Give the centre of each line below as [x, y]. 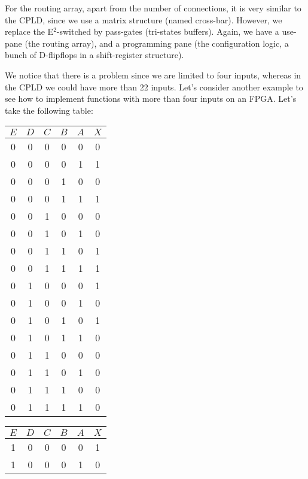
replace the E [29, 31]
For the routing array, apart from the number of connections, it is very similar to [153, 8]
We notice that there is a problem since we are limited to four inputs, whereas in [153, 75]
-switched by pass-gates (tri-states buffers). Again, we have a [168, 31]
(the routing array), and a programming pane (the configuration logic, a [157, 43]
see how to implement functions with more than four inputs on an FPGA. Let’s [151, 98]
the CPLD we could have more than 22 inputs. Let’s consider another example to [154, 87]
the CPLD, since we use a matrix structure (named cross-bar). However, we [144, 19]
